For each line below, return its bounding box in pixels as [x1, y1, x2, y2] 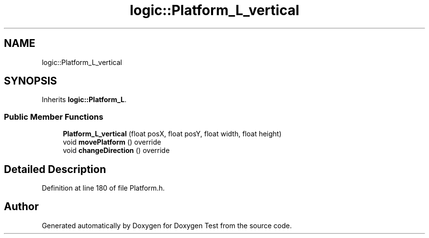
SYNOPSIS [4, 75, 57, 87]
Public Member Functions [4, 111, 103, 122]
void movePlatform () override [63, 138, 161, 147]
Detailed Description [4, 163, 106, 175]
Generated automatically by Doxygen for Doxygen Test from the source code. [42, 221, 292, 230]
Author [4, 200, 39, 213]
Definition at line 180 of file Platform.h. [42, 184, 165, 193]
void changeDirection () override [63, 146, 170, 155]
